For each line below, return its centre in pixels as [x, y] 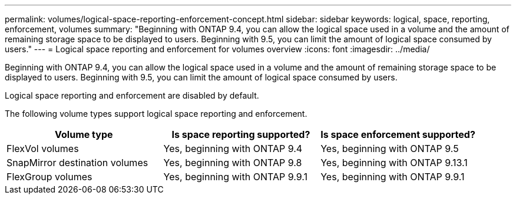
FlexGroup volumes [49, 177]
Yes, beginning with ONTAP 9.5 [390, 149]
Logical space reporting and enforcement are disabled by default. [132, 95]
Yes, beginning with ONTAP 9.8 [233, 163]
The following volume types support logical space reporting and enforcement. [156, 114]
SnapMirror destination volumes [77, 163]
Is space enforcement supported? [398, 134]
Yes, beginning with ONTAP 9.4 [233, 149]
